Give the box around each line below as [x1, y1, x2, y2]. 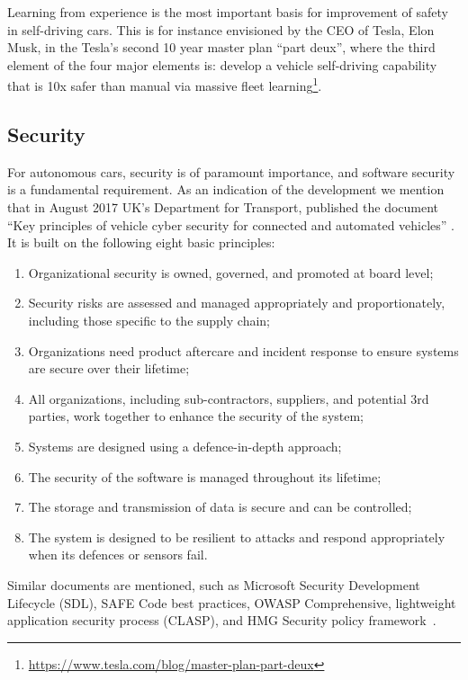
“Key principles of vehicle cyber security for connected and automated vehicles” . [7, 215, 454, 234]
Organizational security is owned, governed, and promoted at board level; [28, 263, 434, 282]
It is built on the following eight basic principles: [7, 233, 275, 252]
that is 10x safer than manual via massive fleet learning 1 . [7, 74, 322, 95]
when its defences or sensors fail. [28, 545, 208, 564]
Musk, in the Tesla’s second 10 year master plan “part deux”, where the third [7, 38, 436, 57]
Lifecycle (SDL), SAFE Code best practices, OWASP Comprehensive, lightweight [7, 593, 456, 612]
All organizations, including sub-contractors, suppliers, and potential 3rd [28, 389, 429, 407]
